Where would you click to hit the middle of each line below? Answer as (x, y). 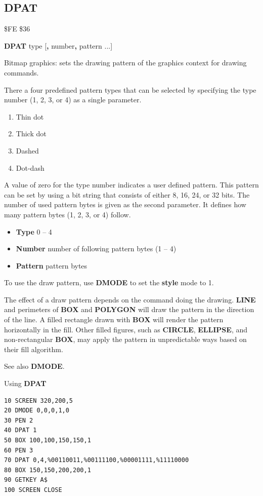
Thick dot (31, 133)
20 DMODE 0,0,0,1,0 (37, 411)
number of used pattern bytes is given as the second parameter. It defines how (125, 204)
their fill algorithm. (34, 349)
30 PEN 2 (19, 420)
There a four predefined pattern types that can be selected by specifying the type (130, 89)
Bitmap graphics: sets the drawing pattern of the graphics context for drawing (125, 63)
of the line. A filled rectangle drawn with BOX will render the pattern (114, 319)
